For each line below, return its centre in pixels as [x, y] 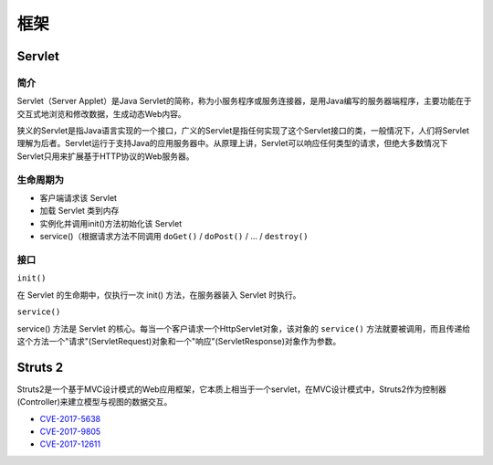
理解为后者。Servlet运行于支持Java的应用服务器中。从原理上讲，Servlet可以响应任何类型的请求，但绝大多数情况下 [232, 143]
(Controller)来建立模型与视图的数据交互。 [94, 402]
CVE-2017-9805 [70, 431]
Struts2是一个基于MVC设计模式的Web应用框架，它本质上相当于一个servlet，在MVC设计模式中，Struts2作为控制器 [232, 389]
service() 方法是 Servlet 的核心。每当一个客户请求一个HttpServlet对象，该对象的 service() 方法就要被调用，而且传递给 [243, 328]
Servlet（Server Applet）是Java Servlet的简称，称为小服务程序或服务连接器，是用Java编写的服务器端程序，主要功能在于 [244, 101]
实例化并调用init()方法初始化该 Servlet [111, 223]
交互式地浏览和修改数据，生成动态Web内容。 [101, 113]
